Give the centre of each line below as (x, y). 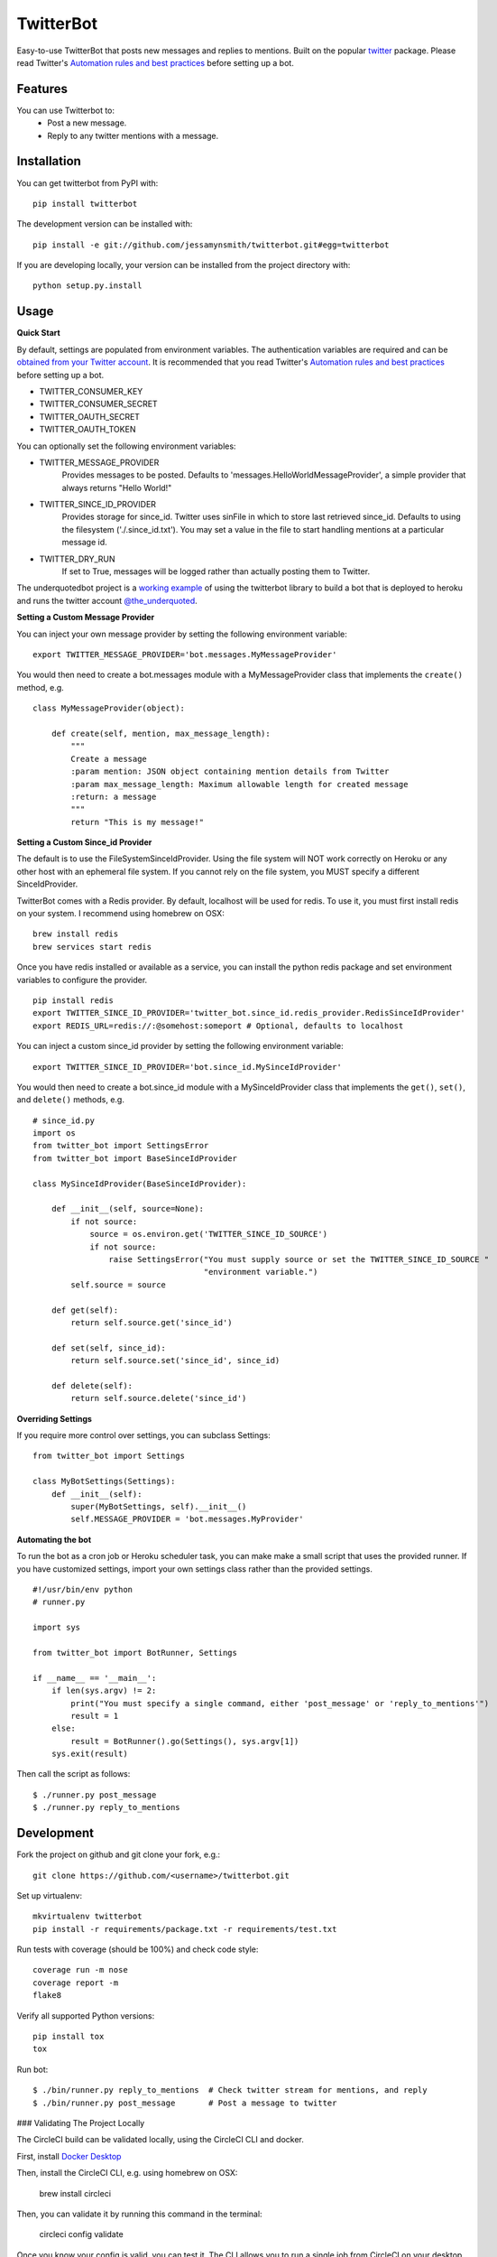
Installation (49, 161)
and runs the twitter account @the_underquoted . (107, 600)
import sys (57, 1628)
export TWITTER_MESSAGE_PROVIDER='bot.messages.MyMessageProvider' (185, 654)
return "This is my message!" (138, 822)
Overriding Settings (54, 1418)
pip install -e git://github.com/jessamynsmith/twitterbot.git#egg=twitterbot (211, 245)
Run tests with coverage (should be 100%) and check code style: (138, 1949)
